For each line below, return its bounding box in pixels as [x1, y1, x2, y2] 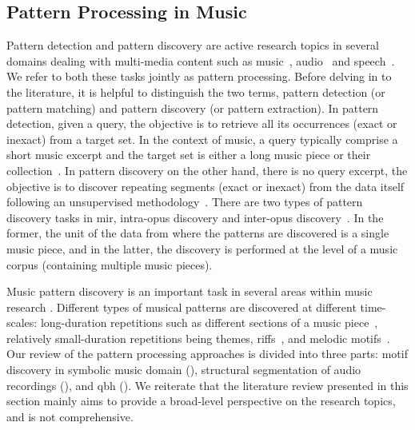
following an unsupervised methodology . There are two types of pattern [6, 193, 363, 210]
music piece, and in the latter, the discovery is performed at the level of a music [6, 240, 398, 257]
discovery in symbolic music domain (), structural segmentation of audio [6, 361, 361, 378]
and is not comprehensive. [6, 408, 134, 424]
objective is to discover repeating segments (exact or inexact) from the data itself [6, 177, 405, 194]
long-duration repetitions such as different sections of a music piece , [40, 314, 378, 331]
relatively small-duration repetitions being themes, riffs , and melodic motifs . [6, 329, 390, 346]
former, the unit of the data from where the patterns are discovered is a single [6, 225, 389, 241]
